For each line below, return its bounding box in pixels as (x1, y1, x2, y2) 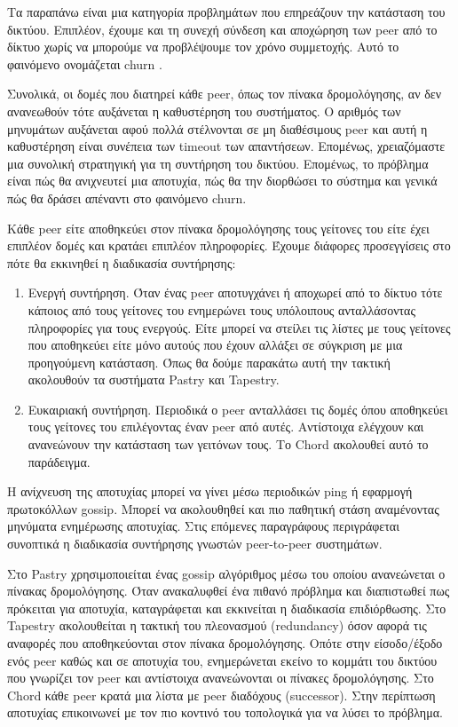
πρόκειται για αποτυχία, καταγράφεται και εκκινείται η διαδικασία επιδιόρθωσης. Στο (7, 598, 446, 617)
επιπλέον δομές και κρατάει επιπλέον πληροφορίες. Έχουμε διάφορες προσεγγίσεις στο (7, 236, 451, 255)
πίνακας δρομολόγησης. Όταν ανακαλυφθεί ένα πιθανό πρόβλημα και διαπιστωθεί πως (7, 581, 450, 600)
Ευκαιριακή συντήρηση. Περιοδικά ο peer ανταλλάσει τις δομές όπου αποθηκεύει (28, 399, 448, 418)
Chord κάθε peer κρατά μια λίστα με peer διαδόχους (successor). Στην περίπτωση (7, 685, 436, 704)
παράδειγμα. (28, 452, 91, 470)
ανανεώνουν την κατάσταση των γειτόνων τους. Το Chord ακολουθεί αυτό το (28, 435, 429, 454)
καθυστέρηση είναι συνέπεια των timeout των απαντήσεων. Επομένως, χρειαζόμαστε (7, 137, 446, 155)
